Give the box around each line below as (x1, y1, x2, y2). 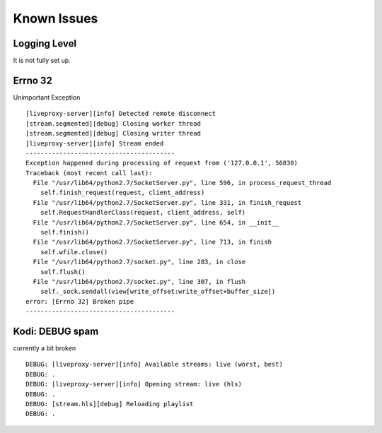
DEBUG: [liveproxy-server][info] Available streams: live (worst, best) (25, 360, 283, 369)
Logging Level (13, 37, 77, 49)
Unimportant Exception (13, 93, 81, 102)
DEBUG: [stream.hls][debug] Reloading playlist (25, 400, 194, 408)
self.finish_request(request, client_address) (40, 189, 205, 197)
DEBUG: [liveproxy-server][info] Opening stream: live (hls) (25, 380, 242, 388)
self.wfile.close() (40, 248, 108, 256)
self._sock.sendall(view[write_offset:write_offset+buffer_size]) (40, 287, 276, 296)
